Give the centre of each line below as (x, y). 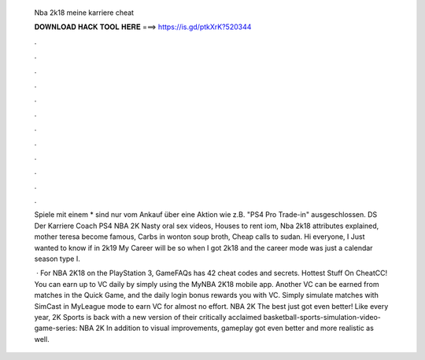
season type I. (57, 259)
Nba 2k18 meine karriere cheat (84, 13)
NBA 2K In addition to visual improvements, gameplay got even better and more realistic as (226, 328)
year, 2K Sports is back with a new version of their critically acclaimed (148, 317)
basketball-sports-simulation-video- (322, 317)
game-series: (56, 328)
